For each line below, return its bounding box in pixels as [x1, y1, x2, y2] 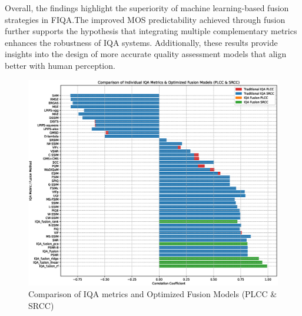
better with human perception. [5, 59, 115, 71]
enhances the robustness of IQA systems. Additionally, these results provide [5, 36, 278, 48]
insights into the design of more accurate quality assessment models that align [5, 48, 287, 60]
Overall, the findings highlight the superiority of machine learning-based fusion [5, 2, 289, 14]
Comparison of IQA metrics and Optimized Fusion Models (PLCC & [28, 288, 277, 300]
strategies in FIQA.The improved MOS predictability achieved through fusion [5, 13, 286, 25]
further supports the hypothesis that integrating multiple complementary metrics [5, 25, 297, 37]
